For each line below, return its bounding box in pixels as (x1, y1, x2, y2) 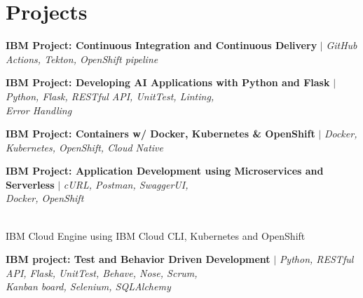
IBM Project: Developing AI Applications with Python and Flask (6, 75, 330, 90)
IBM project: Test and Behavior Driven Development (6, 252, 270, 266)
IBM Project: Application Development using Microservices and (6, 163, 324, 178)
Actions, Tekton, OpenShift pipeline (6, 51, 158, 66)
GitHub (326, 38, 357, 53)
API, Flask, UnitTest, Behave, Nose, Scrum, (6, 265, 198, 280)
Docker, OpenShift (6, 191, 84, 205)
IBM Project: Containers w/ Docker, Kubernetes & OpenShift (6, 126, 315, 141)
